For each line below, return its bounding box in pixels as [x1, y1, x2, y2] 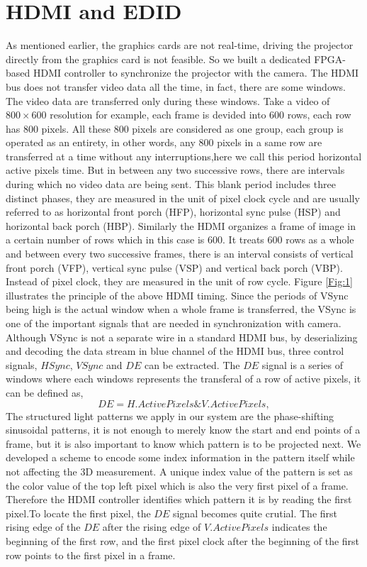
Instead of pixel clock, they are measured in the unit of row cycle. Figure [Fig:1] [6, 274, 353, 289]
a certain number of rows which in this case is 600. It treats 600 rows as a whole [6, 232, 354, 247]
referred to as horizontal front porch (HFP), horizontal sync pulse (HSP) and [6, 204, 341, 219]
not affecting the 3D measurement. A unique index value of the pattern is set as [6, 463, 353, 478]
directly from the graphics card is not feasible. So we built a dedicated [6, 51, 311, 66]
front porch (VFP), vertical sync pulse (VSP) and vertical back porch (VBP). [6, 260, 343, 275]
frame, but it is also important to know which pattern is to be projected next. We [6, 436, 361, 451]
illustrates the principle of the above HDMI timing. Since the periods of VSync [6, 287, 349, 302]
